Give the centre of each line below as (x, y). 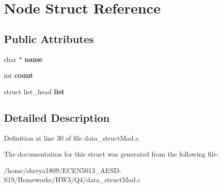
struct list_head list (34, 91)
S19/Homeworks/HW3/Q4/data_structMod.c (72, 180)
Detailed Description (57, 117)
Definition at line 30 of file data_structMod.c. (72, 137)
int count (19, 75)
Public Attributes (49, 38)
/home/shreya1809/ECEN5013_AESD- (63, 170)
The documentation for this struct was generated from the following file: (111, 154)
